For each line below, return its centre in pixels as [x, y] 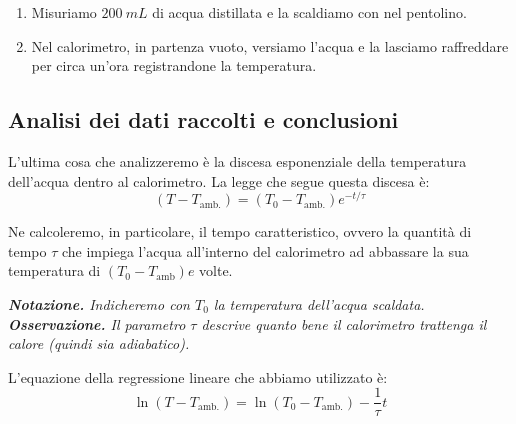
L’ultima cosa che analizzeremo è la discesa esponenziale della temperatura [237, 160]
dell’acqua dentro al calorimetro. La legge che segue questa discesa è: [219, 180]
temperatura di [54, 270]
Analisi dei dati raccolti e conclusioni [203, 119]
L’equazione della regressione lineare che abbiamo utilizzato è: [198, 376]
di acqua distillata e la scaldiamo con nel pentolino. [309, 12]
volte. [216, 270]
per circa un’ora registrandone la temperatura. [174, 65]
